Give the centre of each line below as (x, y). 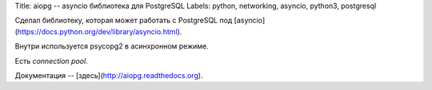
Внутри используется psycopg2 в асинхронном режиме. (112, 46)
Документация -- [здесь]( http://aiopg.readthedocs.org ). (109, 75)
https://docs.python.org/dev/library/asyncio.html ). (100, 31)
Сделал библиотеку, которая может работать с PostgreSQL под (124, 21)
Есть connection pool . (51, 61)
